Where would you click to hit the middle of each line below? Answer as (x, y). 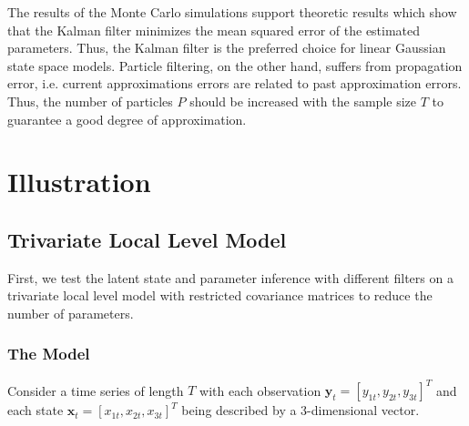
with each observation (260, 390)
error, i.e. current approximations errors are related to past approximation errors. (234, 83)
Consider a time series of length (96, 390)
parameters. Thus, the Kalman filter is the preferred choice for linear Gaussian (227, 48)
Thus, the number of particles (90, 101)
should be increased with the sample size (303, 101)
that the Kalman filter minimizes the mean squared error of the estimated (214, 30)
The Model (49, 354)
